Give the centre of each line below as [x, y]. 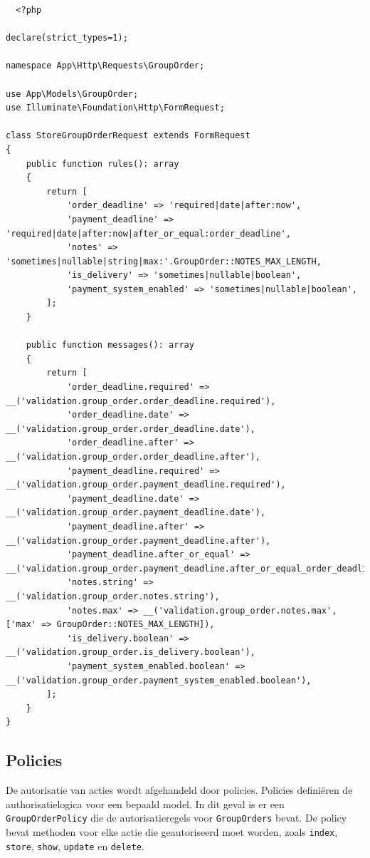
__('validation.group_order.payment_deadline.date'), [136, 513]
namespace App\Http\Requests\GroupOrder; [105, 66]
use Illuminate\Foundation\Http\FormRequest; [115, 108]
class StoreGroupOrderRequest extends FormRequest [128, 136]
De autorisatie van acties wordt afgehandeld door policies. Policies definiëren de [179, 790]
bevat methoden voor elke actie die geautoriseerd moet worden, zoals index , [172, 831]
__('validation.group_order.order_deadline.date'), [131, 429]
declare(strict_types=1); [67, 38]
